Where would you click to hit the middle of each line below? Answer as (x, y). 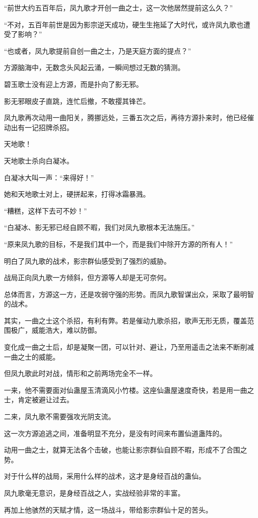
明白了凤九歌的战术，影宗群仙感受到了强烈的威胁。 (87, 260)
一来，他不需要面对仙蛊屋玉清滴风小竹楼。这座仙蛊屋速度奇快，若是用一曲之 (129, 390)
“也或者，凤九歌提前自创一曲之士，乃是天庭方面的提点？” (98, 50)
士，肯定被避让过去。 (39, 400)
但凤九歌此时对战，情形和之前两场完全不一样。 (80, 373)
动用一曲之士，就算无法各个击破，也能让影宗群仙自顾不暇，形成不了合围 (122, 450)
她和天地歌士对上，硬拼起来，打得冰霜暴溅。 (77, 194)
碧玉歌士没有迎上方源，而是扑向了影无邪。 (73, 84)
